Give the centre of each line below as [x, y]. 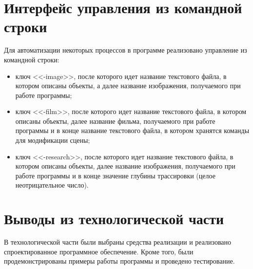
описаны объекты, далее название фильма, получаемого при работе [115, 121]
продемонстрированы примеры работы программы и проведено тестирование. [119, 261]
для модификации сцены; [53, 140]
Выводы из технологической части [114, 219]
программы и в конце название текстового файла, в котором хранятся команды [132, 130]
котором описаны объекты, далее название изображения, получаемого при [125, 166]
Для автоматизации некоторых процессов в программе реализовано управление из [126, 50]
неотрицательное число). [52, 185]
